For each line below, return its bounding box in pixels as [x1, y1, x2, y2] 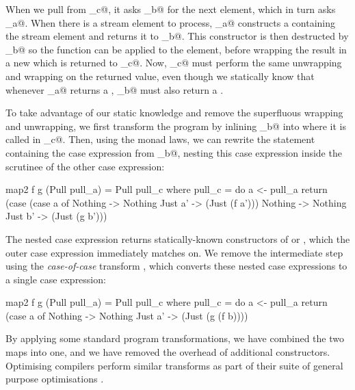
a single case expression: [5, 272, 106, 286]
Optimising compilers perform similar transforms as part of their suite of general [5, 358, 343, 372]
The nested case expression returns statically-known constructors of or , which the [5, 231, 350, 246]
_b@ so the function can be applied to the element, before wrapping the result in [5, 42, 347, 56]
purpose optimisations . [5, 372, 104, 386]
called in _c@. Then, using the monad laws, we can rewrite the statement [5, 132, 315, 146]
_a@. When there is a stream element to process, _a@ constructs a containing [5, 15, 336, 29]
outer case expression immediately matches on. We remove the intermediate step [5, 245, 343, 259]
